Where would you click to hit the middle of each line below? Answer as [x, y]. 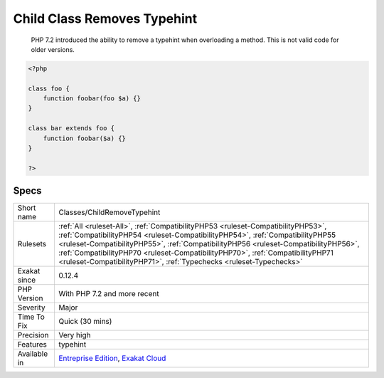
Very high [74, 335]
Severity [31, 308]
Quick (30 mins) [85, 322]
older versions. [53, 49]
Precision [33, 335]
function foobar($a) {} [84, 138]
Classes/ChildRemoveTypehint [109, 212]
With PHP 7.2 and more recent [108, 294]
